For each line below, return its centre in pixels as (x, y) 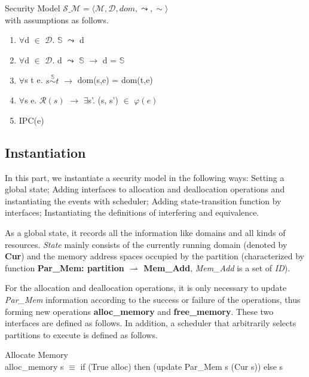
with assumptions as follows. (57, 19)
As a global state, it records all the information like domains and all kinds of (145, 232)
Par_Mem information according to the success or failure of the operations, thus (153, 299)
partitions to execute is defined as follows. (81, 334)
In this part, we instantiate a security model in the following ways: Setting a (145, 177)
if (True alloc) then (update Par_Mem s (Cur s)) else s (182, 366)
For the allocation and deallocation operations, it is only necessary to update (146, 288)
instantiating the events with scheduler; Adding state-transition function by (143, 200)
